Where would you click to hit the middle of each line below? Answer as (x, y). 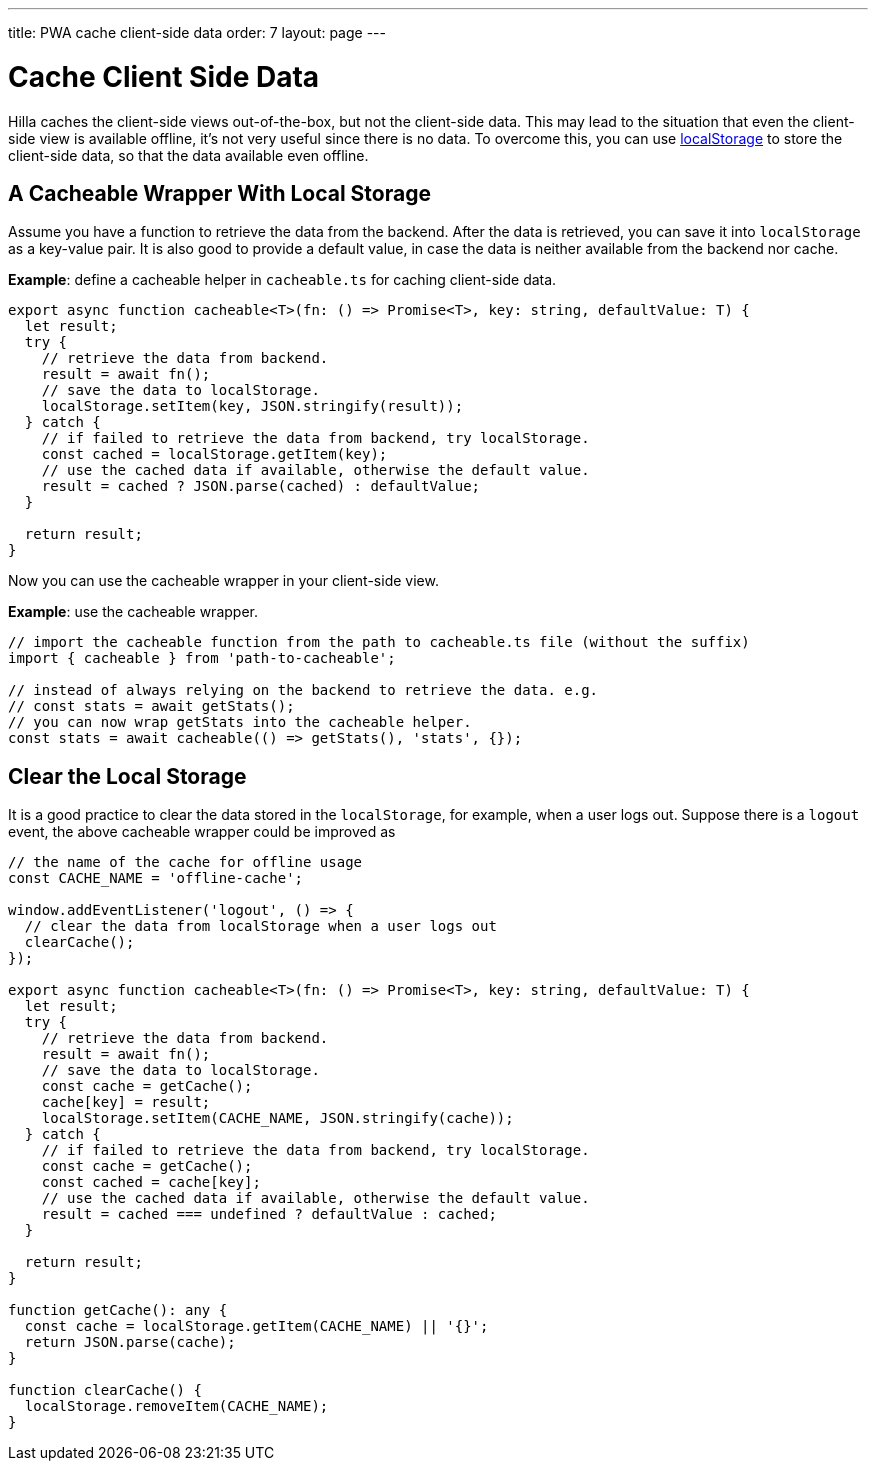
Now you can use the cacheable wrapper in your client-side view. (223, 581)
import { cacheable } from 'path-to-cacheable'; (202, 658)
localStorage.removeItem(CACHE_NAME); (176, 1406)
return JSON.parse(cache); (130, 1342)
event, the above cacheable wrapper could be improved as (202, 832)
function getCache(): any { (118, 1310)
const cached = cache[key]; (151, 1182)
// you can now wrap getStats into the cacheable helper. (240, 722)
